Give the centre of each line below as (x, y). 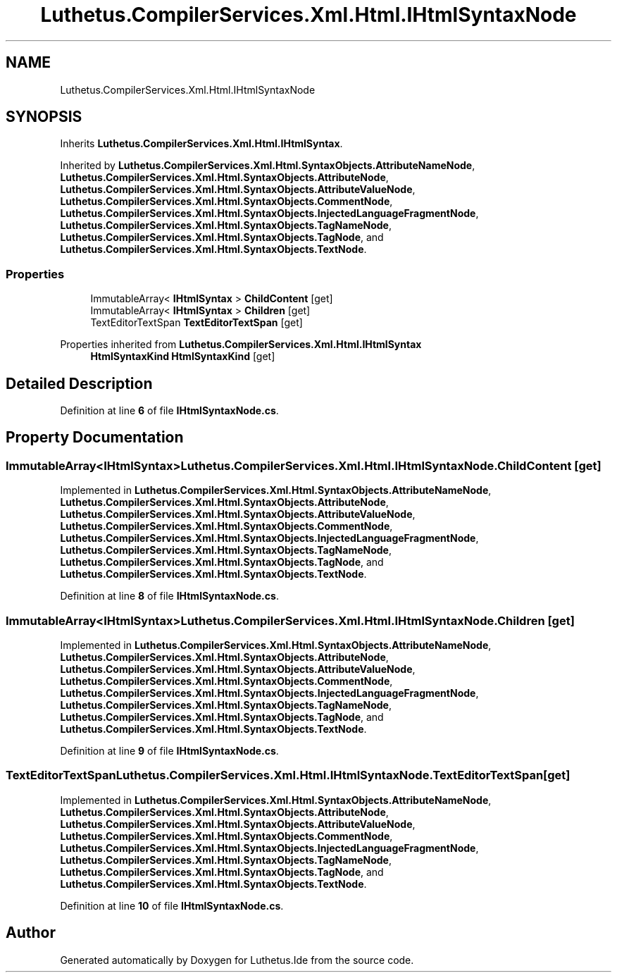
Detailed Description (79, 383)
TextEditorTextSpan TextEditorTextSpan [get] (197, 323)
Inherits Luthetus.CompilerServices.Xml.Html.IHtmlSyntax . (201, 144)
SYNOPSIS (44, 117)
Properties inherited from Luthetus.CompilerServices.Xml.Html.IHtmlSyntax (241, 345)
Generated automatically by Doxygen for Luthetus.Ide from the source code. (237, 960)
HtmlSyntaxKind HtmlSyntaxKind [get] (183, 357)
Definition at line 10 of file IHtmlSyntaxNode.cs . (172, 905)
